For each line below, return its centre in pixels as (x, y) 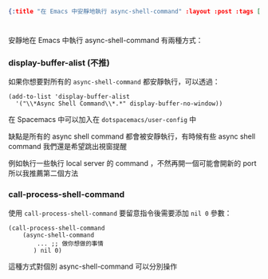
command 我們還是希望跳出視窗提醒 (68, 147)
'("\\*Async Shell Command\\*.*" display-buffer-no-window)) (119, 104)
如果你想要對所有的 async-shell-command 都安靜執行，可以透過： (114, 82)
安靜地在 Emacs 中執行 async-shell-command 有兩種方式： (106, 41)
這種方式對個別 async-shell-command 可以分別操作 (93, 266)
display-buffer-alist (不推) (59, 62)
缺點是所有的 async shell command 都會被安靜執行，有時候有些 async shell (132, 136)
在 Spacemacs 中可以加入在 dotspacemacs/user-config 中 (102, 120)
